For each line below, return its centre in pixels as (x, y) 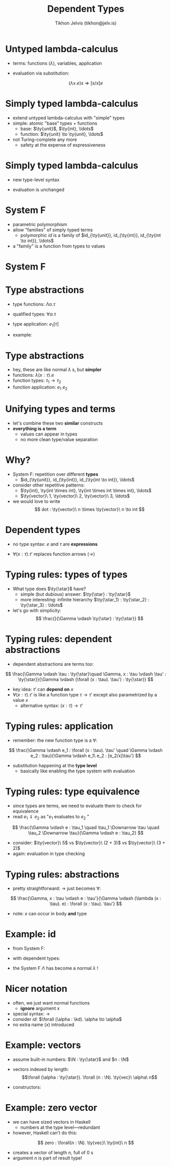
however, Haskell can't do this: (45, 1133)
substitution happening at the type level (55, 765)
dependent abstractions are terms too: (53, 664)
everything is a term (34, 428)
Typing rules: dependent (59, 639)
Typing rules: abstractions (63, 874)
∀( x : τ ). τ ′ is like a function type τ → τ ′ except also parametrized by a (85, 694)
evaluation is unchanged (39, 189)
